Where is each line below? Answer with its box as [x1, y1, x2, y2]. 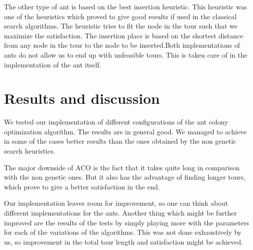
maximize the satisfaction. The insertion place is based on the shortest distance [4, 30, 243, 40]
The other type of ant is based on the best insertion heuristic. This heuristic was [4, 1, 247, 11]
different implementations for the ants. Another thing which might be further [4, 208, 237, 218]
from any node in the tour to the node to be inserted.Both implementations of [4, 40, 240, 50]
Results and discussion [4, 88, 160, 108]
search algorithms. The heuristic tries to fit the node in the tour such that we [4, 21, 238, 31]
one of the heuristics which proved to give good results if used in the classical [4, 11, 237, 21]
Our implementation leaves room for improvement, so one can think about [4, 198, 228, 208]
